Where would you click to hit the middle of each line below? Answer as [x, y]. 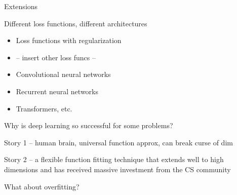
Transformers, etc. [44, 108]
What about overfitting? [42, 186]
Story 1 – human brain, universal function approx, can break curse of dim [118, 142]
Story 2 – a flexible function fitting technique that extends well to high [114, 159]
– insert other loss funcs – [56, 57]
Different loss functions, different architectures [76, 23]
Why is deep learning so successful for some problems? [89, 125]
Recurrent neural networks [57, 91]
